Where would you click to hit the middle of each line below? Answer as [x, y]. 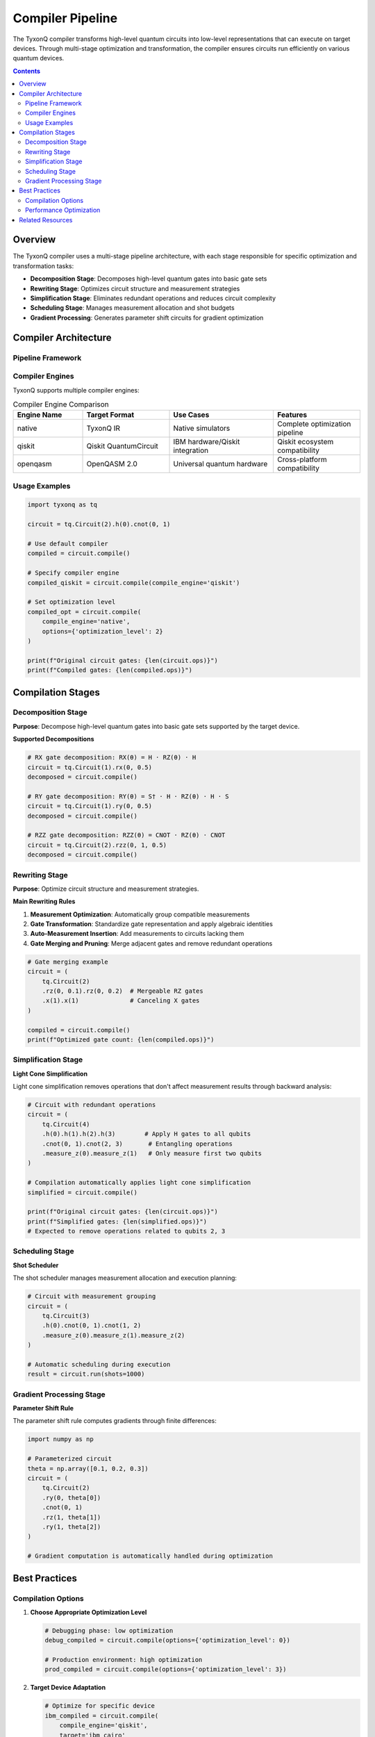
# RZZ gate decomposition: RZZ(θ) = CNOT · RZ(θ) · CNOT [126, 835]
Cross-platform [302, 460]
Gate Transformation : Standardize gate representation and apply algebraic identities [152, 924]
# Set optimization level [72, 602]
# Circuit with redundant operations [92, 1105]
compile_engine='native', [86, 621]
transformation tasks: [43, 266]
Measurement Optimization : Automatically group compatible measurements [140, 914]
